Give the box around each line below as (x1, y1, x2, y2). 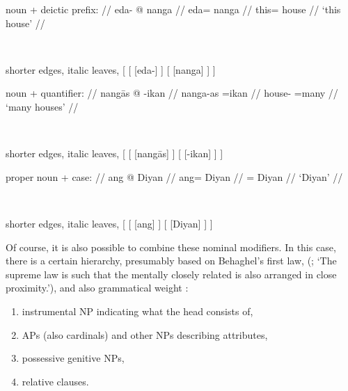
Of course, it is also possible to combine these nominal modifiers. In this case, (6, 239, 336, 254)
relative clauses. (22, 374, 89, 388)
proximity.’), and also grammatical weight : (6, 280, 189, 295)
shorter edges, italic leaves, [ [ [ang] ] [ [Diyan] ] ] (6, 216, 213, 230)
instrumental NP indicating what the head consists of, (22, 303, 253, 318)
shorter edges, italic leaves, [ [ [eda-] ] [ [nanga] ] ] (6, 62, 216, 77)
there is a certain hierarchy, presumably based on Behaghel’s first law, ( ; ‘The (6, 253, 337, 268)
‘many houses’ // (6, 99, 79, 113)
